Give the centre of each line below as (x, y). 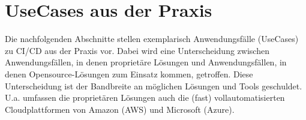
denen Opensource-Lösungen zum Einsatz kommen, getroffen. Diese (129, 73)
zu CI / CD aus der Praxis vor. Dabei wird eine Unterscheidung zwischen (137, 50)
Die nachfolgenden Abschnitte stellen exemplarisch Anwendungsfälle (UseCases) (152, 39)
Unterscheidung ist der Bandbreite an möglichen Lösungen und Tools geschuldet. (154, 85)
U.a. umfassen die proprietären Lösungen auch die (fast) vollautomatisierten (145, 97)
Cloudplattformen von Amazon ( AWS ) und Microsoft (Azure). (120, 109)
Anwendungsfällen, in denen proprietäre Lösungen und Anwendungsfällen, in (146, 62)
